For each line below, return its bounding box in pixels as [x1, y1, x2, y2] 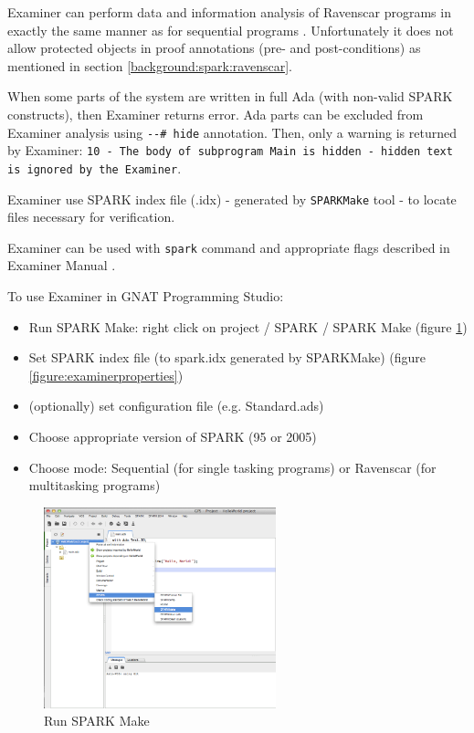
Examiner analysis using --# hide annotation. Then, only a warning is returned [7, 122, 457, 141]
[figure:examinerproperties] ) [28, 365, 184, 384]
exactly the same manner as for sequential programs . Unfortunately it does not [7, 20, 454, 39]
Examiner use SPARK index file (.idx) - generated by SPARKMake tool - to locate [7, 189, 457, 208]
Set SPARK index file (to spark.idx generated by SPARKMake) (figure [28, 348, 427, 367]
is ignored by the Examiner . [7, 158, 182, 177]
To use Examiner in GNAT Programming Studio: [7, 287, 284, 306]
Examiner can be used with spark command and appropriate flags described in [7, 237, 450, 257]
